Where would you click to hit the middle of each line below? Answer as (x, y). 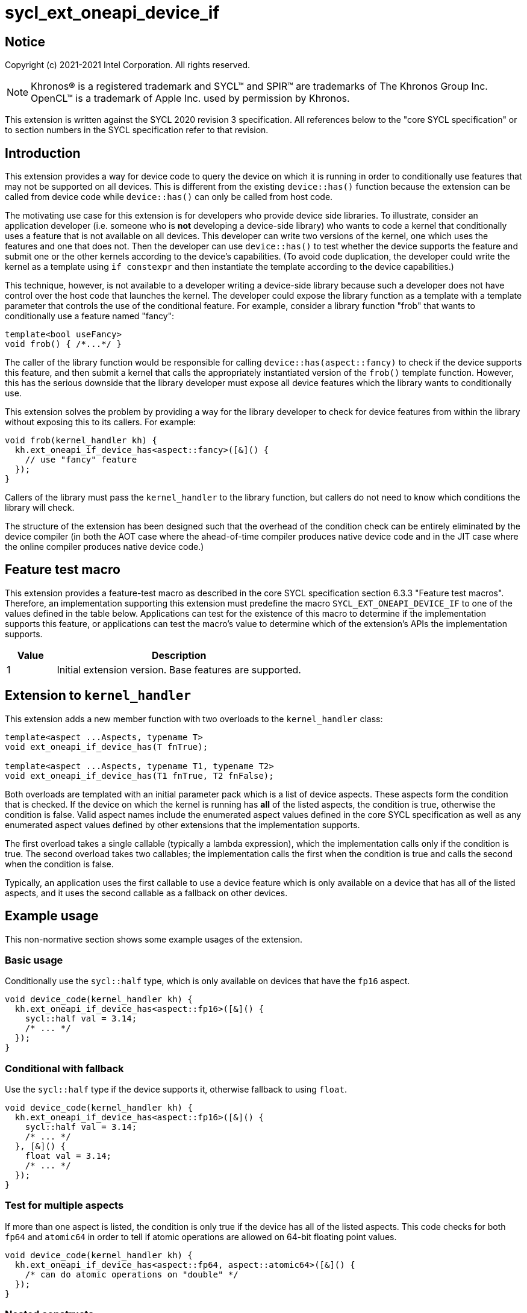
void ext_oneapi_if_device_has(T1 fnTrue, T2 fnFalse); (139, 775)
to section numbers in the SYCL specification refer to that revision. (137, 130)
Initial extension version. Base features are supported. (179, 669)
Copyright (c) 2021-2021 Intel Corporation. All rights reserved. (128, 65)
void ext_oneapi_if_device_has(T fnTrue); (107, 747)
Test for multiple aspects (64, 1205)
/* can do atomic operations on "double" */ (132, 1274)
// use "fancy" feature (81, 460)
